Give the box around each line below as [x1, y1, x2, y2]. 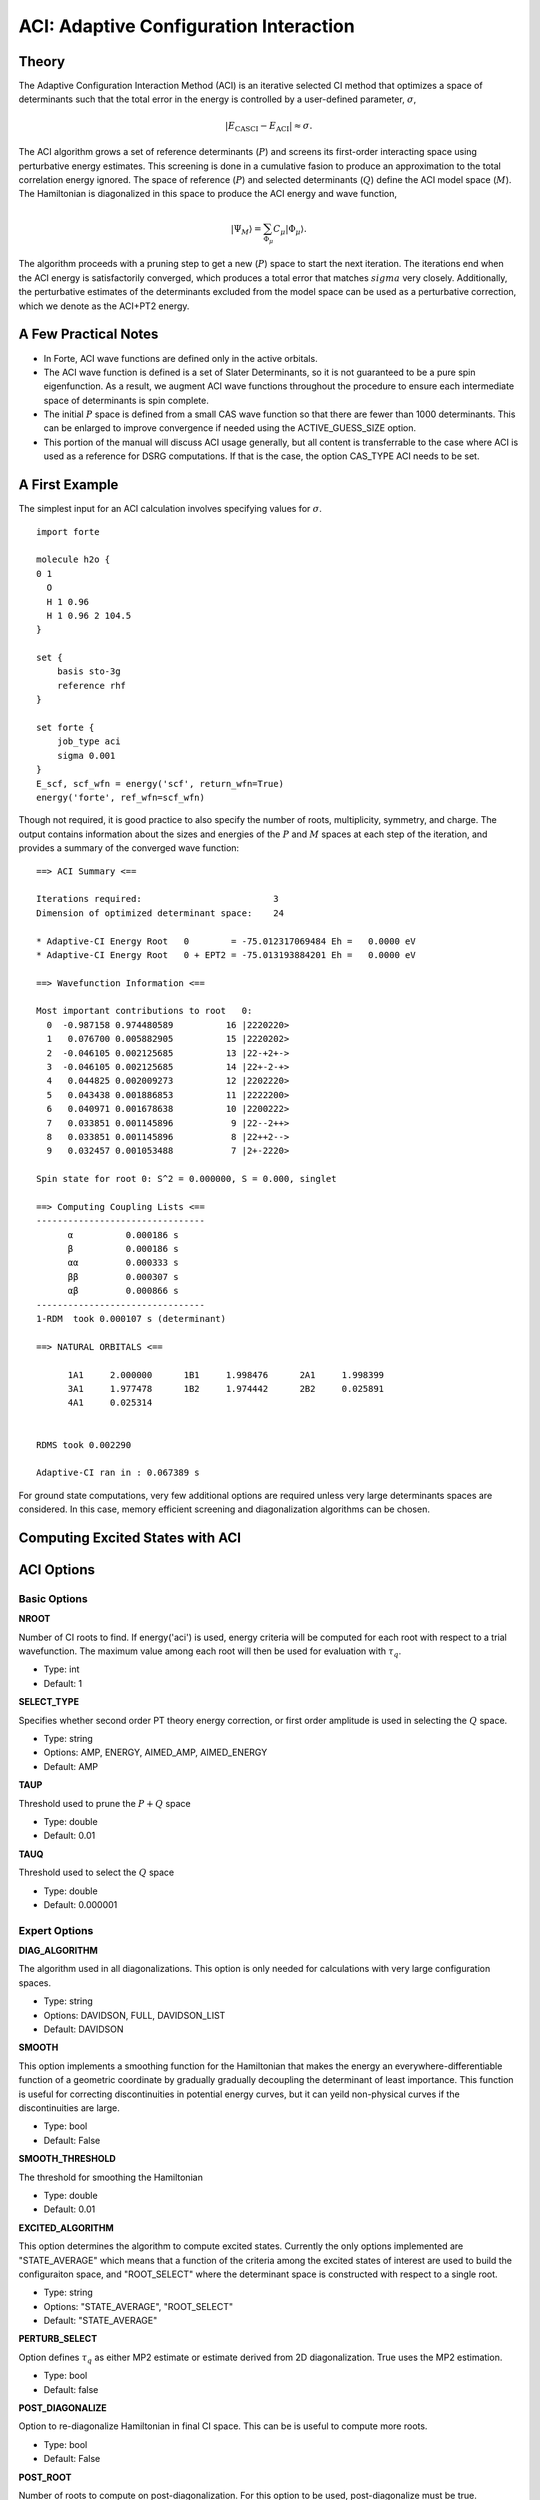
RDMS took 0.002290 [36, 1439, 132, 1450]
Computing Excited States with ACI [18, 1529, 242, 1546]
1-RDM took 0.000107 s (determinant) [36, 1313, 227, 1325]
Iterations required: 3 [36, 893, 279, 905]
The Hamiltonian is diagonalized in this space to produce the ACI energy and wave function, [18, 188, 398, 200]
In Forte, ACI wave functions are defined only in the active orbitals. [43, 352, 319, 364]
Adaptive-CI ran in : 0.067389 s [36, 1467, 200, 1479]
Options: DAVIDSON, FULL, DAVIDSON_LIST [43, 2009, 226, 2021]
